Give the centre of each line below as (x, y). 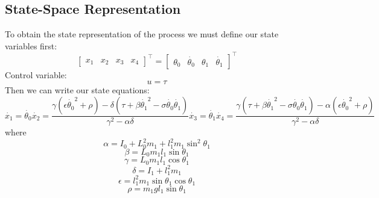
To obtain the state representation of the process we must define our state (142, 34)
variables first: (31, 45)
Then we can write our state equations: (77, 90)
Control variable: (36, 74)
